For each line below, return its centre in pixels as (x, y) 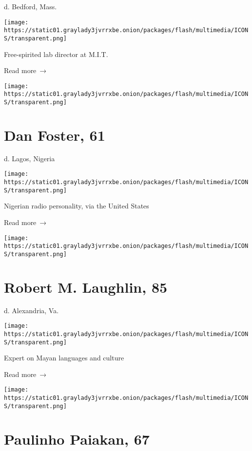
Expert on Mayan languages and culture (64, 358)
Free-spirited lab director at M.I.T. (56, 54)
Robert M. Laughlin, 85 (86, 287)
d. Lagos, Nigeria (29, 158)
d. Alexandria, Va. (31, 310)
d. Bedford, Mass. (30, 6)
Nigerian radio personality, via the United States (77, 206)
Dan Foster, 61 (55, 135)
